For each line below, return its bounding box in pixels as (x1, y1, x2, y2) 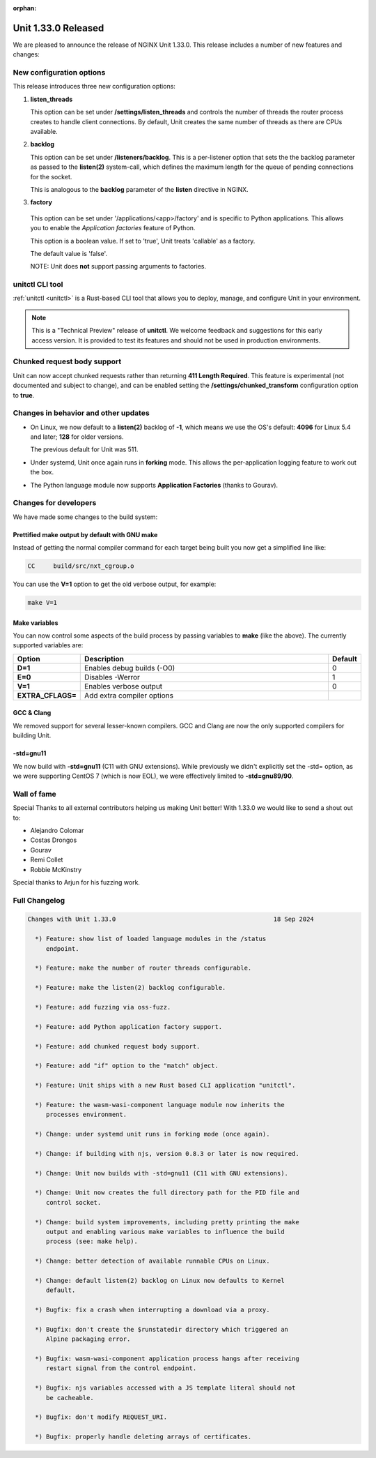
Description (84, 654, 125, 663)
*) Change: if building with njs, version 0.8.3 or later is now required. (35, 1150, 299, 1157)
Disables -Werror (84, 672, 141, 682)
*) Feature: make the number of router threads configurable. (35, 964, 252, 972)
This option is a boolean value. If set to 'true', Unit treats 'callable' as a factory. (30, 236, 256, 245)
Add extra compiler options (84, 691, 174, 700)
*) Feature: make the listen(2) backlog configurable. (35, 984, 226, 992)
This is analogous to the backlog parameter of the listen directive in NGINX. (30, 185, 249, 193)
